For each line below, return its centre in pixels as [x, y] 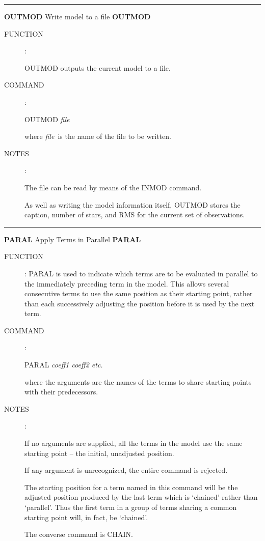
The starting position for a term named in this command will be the [131, 487]
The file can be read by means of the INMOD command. [113, 187]
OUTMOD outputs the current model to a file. [98, 67]
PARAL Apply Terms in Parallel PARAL [73, 239]
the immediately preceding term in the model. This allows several [127, 283]
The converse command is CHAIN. [79, 534]
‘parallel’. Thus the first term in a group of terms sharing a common [131, 507]
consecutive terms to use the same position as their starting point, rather [139, 293]
